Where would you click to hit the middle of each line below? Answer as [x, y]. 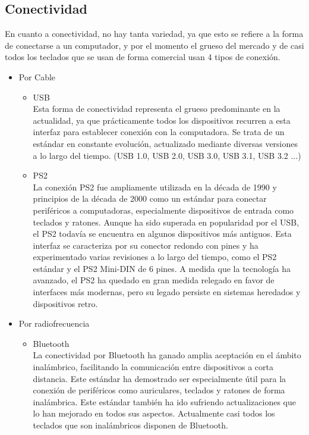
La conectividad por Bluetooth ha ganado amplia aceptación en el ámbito [167, 355]
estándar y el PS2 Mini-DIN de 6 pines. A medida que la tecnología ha [162, 268]
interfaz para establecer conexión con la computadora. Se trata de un [159, 132]
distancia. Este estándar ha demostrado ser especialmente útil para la [160, 378]
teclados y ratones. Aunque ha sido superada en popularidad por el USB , [166, 222]
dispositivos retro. [65, 303]
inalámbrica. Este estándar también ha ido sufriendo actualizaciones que [165, 401]
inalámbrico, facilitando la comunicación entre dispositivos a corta [153, 367]
